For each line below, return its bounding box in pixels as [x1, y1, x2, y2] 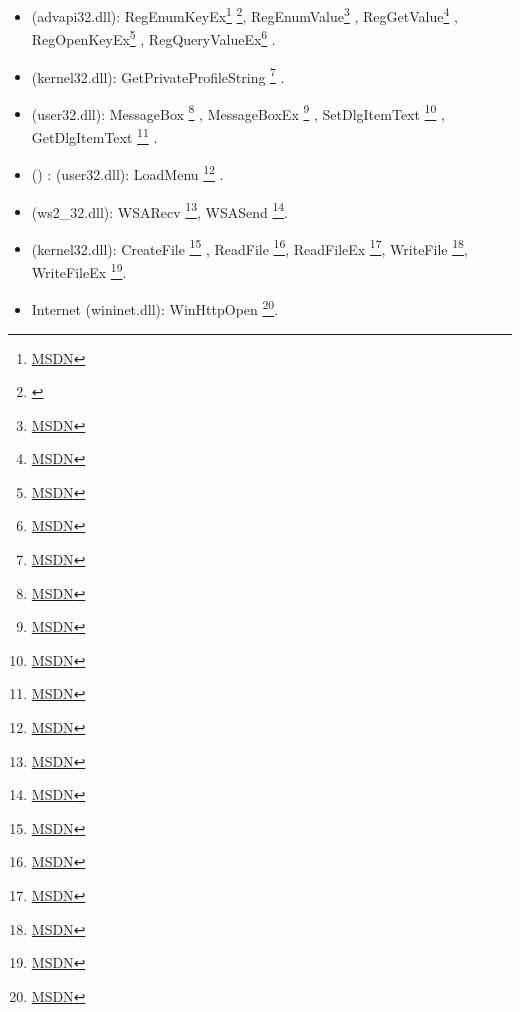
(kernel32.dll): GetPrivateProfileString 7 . [31, 63, 285, 87]
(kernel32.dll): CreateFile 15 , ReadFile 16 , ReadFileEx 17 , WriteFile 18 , [31, 235, 468, 259]
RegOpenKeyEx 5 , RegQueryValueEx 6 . [31, 26, 276, 49]
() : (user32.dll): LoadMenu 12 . [31, 161, 224, 184]
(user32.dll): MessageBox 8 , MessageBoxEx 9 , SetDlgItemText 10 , [31, 100, 445, 124]
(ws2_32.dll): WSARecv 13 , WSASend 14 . [31, 198, 289, 222]
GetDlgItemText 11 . [31, 124, 158, 147]
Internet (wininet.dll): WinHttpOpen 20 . [31, 296, 279, 319]
